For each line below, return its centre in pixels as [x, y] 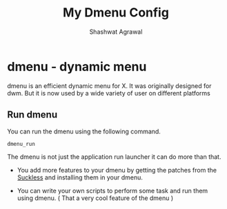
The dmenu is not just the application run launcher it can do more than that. [114, 157]
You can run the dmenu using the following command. [84, 131]
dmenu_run [21, 144]
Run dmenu [32, 115]
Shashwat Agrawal [116, 32]
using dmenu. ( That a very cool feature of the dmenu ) [95, 198]
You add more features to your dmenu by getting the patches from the [117, 170]
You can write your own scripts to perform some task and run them [112, 190]
